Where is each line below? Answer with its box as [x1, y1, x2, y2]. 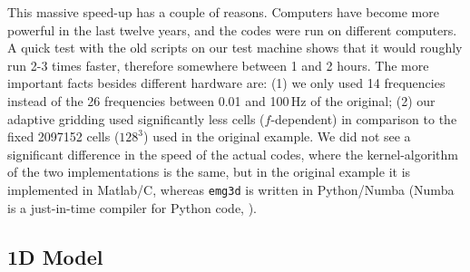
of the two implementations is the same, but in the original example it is [7, 162, 411, 181]
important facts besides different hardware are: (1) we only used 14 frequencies [7, 73, 446, 92]
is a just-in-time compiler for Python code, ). [7, 198, 257, 217]
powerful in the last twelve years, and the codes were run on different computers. [7, 20, 457, 39]
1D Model [7, 242, 103, 270]
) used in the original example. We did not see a [143, 127, 411, 146]
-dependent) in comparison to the [270, 109, 457, 128]
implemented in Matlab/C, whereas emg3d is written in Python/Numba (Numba [7, 180, 455, 199]
